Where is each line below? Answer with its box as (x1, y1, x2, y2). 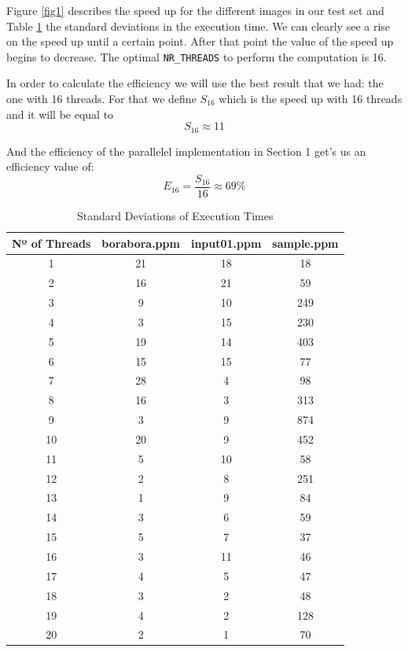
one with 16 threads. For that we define (6, 90, 197, 107)
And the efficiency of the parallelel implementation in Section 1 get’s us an (6, 142, 366, 159)
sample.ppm (272, 234, 339, 251)
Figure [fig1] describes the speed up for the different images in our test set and (6, 2, 384, 18)
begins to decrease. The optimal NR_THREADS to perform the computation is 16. (6, 48, 387, 64)
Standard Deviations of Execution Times (77, 207, 274, 223)
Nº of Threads (12, 234, 91, 251)
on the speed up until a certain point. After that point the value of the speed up (6, 33, 394, 50)
